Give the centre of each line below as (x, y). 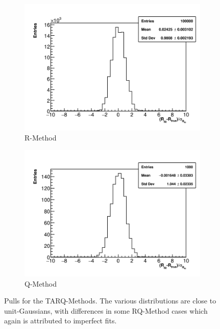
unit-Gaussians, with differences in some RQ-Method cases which (106, 310)
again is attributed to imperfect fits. (60, 321)
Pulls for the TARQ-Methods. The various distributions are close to (110, 301)
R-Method (41, 138)
